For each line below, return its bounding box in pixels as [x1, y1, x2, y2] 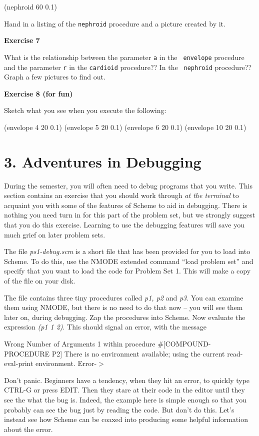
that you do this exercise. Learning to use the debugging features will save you [4, 219, 244, 230]
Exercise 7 [4, 35, 40, 45]
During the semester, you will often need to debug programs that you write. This [4, 180, 252, 190]
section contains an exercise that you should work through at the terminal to [4, 190, 239, 200]
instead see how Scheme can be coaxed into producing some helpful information [4, 414, 248, 424]
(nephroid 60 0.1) [4, 1, 57, 11]
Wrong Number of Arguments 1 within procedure [4, 338, 155, 348]
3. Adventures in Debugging [4, 151, 201, 171]
